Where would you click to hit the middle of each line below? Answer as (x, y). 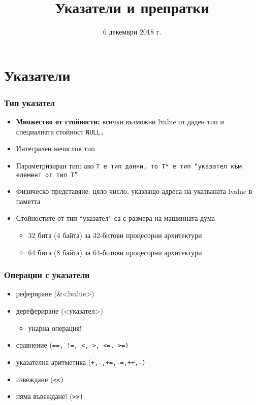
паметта (28, 201)
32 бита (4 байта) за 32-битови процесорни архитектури (115, 235)
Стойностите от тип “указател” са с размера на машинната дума (115, 218)
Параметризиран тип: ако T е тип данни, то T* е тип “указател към (129, 165)
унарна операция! (55, 328)
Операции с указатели (47, 275)
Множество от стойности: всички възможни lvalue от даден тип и (120, 122)
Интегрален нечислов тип (55, 148)
